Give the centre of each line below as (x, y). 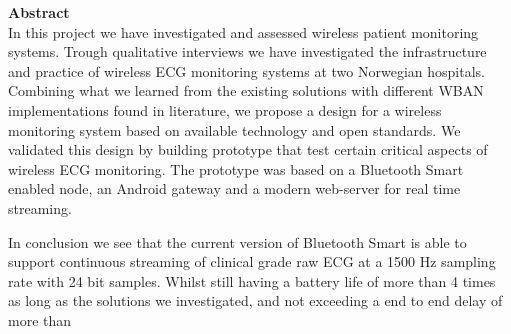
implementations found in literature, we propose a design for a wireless (225, 109)
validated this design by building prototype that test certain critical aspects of (248, 149)
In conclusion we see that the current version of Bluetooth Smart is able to (237, 241)
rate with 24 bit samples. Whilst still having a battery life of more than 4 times (252, 280)
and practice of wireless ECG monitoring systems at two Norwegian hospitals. (246, 70)
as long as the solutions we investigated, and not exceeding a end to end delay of (255, 300)
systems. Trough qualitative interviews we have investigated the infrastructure (247, 51)
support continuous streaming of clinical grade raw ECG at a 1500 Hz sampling (252, 261)
